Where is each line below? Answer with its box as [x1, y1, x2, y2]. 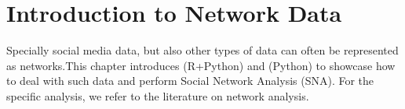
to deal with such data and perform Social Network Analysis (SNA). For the [6, 72, 374, 89]
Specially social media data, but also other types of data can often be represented [6, 42, 399, 58]
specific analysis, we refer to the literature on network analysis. [6, 87, 309, 104]
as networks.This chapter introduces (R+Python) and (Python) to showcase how [6, 57, 396, 73]
